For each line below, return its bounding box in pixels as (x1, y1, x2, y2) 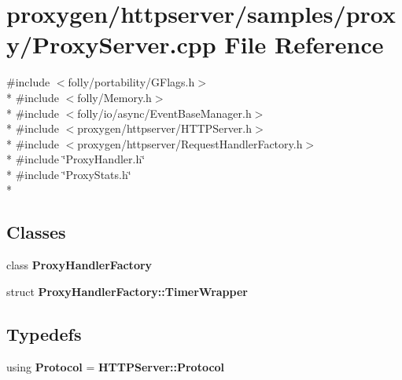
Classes (6, 220, 66, 244)
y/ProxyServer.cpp (6, 28, 216, 60)
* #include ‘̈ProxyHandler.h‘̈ (6, 151, 146, 167)
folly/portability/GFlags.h (68, 74, 195, 90)
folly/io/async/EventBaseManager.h (77, 104, 252, 121)
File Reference (224, 28, 384, 60)
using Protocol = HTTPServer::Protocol (6, 358, 225, 375)
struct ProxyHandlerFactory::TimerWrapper (6, 283, 248, 299)
